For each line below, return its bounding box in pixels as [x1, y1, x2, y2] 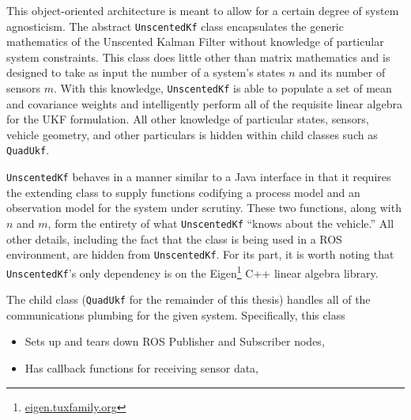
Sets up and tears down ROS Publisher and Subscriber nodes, [25, 333, 325, 350]
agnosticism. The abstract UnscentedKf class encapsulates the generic [6, 17, 344, 34]
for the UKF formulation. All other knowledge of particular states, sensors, [6, 111, 369, 127]
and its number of [299, 64, 386, 81]
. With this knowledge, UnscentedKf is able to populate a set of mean [54, 80, 392, 96]
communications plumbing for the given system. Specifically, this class [6, 306, 345, 323]
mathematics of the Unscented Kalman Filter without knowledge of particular [6, 33, 384, 50]
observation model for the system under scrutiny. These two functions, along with [6, 199, 402, 216]
